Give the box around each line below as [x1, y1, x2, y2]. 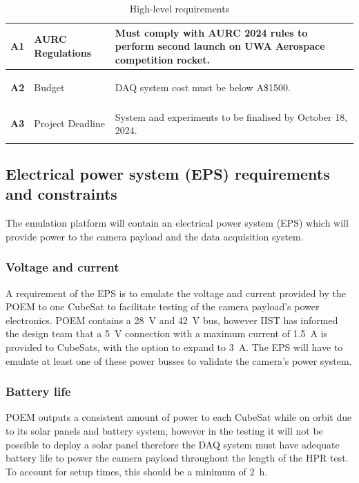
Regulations [34, 45, 92, 59]
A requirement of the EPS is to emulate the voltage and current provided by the [6, 285, 346, 300]
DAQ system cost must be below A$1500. [115, 79, 291, 94]
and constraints [6, 183, 117, 205]
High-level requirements [129, 1, 230, 15]
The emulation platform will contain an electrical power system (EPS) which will [6, 216, 349, 230]
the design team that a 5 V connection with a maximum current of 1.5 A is [6, 326, 328, 341]
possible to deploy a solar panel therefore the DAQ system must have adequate [6, 437, 340, 451]
